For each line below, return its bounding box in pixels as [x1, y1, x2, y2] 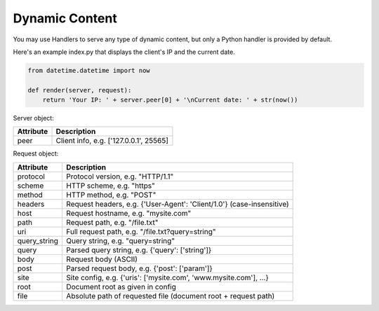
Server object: [13, 114, 54, 123]
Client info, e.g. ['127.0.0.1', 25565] [55, 136, 168, 146]
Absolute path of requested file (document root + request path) [66, 291, 275, 300]
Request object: [13, 149, 59, 158]
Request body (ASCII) [66, 254, 138, 264]
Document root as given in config [66, 282, 177, 291]
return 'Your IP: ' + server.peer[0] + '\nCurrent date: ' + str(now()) [42, 96, 298, 104]
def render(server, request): [27, 86, 132, 94]
